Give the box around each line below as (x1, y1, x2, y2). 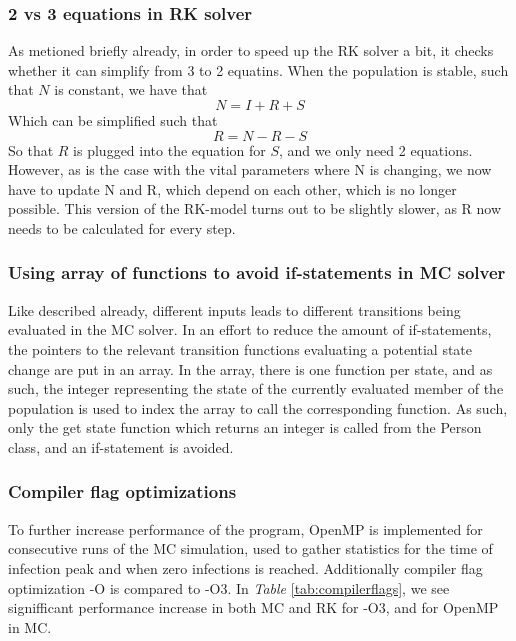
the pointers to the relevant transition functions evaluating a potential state (8, 338, 473, 359)
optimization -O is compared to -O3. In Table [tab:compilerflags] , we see (8, 577, 450, 598)
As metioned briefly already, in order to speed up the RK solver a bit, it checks (8, 40, 494, 61)
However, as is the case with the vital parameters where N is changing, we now (8, 159, 492, 180)
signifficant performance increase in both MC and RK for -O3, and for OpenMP (8, 597, 499, 618)
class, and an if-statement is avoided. (8, 436, 234, 457)
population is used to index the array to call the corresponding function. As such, (8, 397, 508, 418)
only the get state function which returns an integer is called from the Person (8, 417, 482, 438)
